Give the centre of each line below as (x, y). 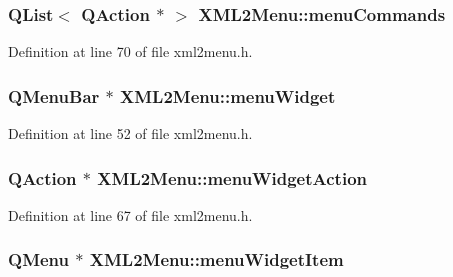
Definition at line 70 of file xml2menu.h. (130, 51)
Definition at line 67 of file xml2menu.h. (130, 214)
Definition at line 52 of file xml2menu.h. (130, 133)
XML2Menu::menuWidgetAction (232, 177)
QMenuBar (54, 95)
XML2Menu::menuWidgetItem (216, 259)
